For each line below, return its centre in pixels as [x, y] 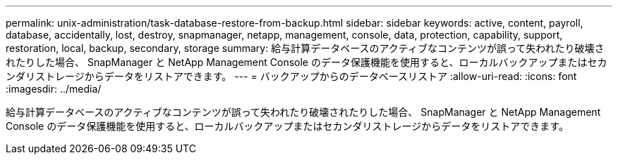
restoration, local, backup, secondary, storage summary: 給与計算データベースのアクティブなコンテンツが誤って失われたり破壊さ [305, 48]
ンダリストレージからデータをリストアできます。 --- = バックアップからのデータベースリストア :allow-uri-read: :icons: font [291, 76]
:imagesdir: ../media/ [54, 89]
